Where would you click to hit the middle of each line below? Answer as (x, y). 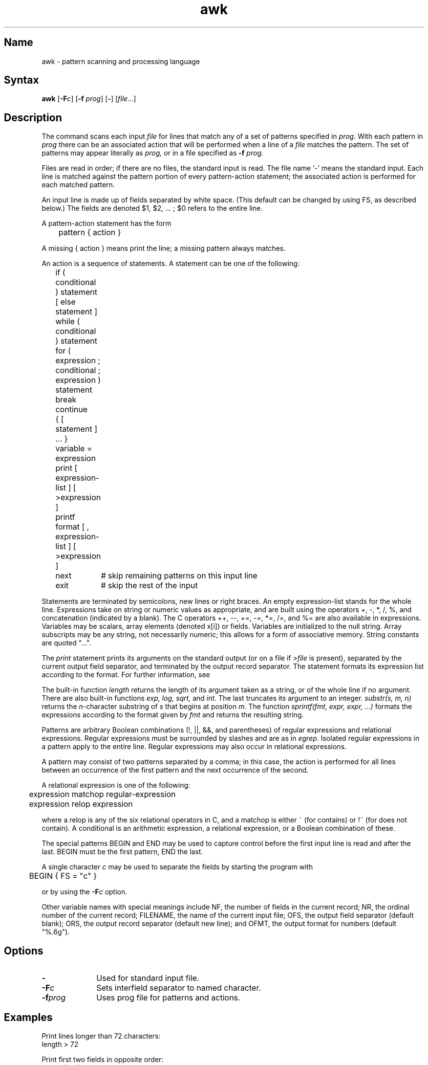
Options (24, 951)
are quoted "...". (66, 643)
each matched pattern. (78, 185)
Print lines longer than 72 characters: (101, 1036)
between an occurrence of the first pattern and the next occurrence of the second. (175, 770)
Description (33, 117)
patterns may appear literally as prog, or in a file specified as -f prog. (152, 153)
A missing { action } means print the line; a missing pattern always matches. (164, 248)
